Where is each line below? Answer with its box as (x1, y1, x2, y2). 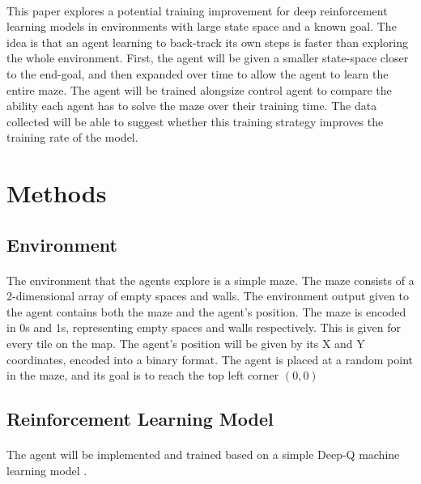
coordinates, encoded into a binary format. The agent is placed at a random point (6, 350, 413, 367)
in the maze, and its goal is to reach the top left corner (6, 367, 279, 384)
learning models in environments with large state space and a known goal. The (6, 18, 397, 35)
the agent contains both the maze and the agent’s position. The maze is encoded (6, 303, 406, 320)
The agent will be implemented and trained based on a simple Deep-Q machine (6, 446, 400, 463)
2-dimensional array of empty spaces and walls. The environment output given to (6, 287, 410, 304)
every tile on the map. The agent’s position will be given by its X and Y (6, 335, 365, 352)
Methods (6, 176, 107, 210)
